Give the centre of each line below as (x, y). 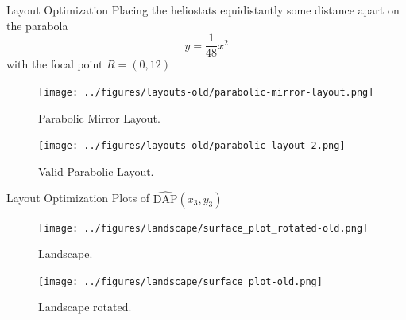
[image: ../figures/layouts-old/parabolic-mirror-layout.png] (206, 92)
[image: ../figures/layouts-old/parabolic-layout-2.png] (192, 146)
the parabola (37, 25)
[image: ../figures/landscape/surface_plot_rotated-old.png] (203, 228)
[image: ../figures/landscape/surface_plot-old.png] (180, 281)
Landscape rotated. (85, 307)
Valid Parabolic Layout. (96, 171)
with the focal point (55, 64)
